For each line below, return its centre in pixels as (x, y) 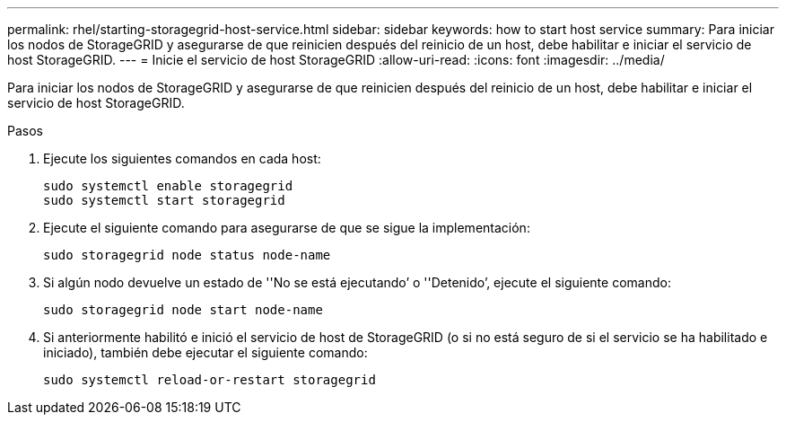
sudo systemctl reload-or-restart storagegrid (210, 380)
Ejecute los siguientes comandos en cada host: (182, 158)
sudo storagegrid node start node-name (183, 310)
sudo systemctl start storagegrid (164, 200)
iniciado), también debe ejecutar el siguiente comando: (205, 352)
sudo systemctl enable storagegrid (168, 186)
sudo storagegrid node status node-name (187, 255)
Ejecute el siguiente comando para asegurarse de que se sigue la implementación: (287, 228)
